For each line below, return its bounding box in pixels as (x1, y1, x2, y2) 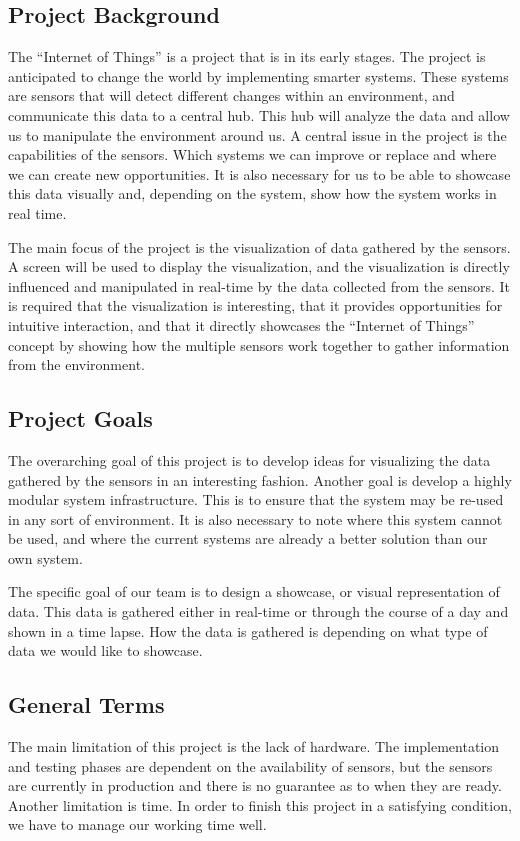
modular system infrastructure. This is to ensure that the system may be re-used (8, 489, 504, 510)
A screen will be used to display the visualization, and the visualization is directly (8, 256, 510, 277)
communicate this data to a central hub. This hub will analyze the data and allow (8, 104, 510, 125)
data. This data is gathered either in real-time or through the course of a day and (8, 601, 509, 622)
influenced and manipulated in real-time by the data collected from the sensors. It (8, 275, 511, 296)
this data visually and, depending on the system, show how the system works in (8, 183, 497, 204)
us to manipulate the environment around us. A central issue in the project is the (8, 124, 507, 145)
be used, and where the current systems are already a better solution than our (8, 528, 488, 549)
